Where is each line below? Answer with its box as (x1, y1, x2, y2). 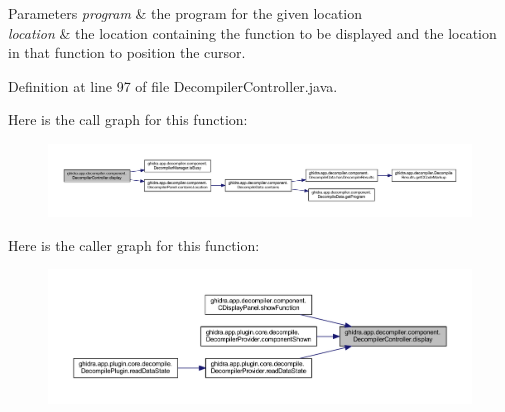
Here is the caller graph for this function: (8, 234, 260, 255)
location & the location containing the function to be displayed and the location (8, 22, 497, 43)
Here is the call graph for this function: (8, 109, 248, 130)
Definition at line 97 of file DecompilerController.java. (8, 75, 338, 96)
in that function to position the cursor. (8, 42, 246, 63)
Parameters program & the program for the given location (8, 3, 363, 23)
